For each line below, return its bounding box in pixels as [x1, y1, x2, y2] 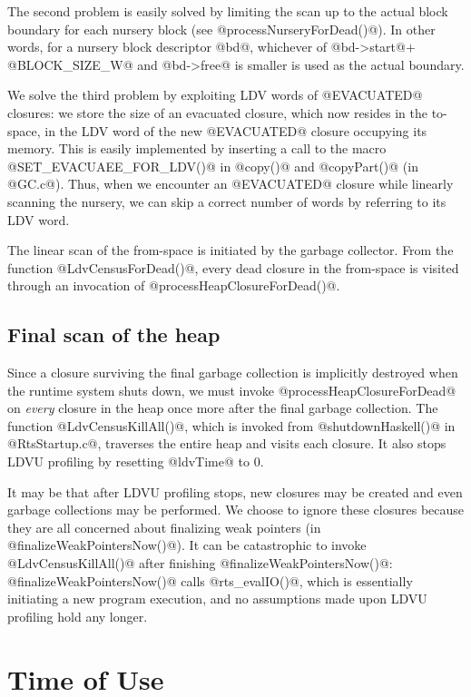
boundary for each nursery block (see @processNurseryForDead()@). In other [7, 19, 436, 38]
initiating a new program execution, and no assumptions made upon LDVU [7, 589, 427, 608]
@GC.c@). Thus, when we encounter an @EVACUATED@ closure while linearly [7, 174, 454, 193]
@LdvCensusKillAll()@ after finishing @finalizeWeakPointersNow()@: [7, 554, 393, 573]
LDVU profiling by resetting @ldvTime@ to [7, 452, 250, 471]
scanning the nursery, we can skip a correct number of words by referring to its [7, 191, 446, 211]
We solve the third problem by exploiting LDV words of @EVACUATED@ [7, 85, 423, 104]
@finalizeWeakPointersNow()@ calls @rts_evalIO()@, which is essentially [7, 571, 413, 590]
